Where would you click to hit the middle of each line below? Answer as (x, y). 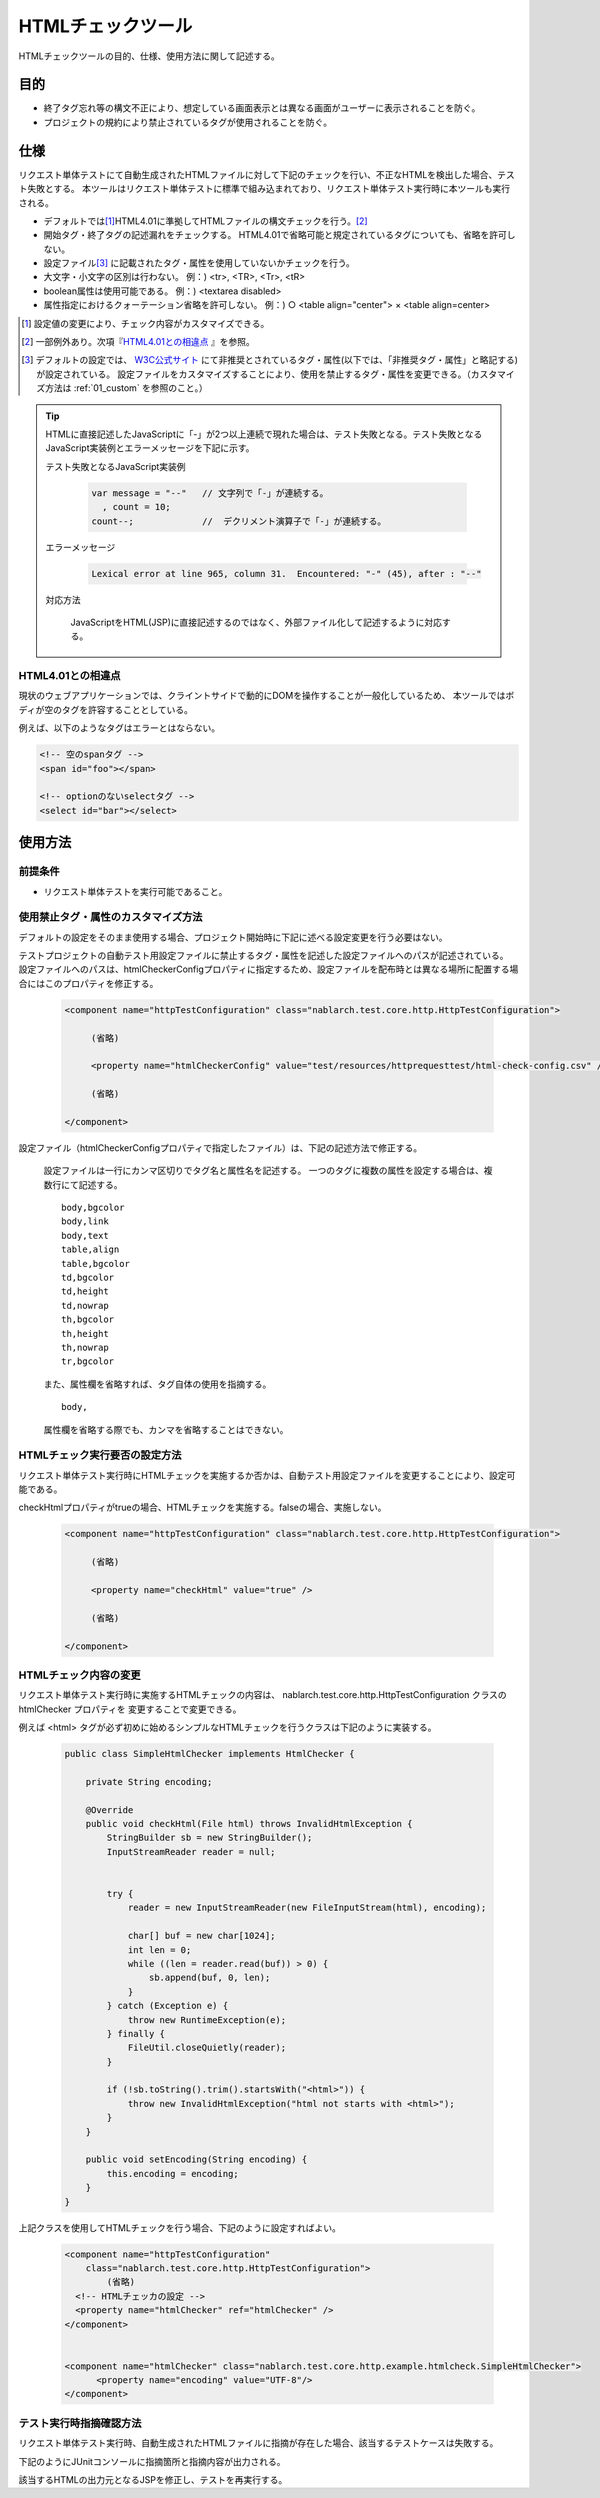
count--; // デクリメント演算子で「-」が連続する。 (239, 521)
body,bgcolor (93, 1208)
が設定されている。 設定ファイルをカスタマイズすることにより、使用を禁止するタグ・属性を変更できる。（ (254, 374)
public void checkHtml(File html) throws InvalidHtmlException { (249, 1824)
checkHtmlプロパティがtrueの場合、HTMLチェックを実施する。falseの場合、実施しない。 (202, 1507)
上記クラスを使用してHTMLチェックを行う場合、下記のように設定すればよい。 (180, 2227)
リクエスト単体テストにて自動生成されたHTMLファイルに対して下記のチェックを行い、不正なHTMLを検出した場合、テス (266, 174)
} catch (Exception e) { (167, 2006)
